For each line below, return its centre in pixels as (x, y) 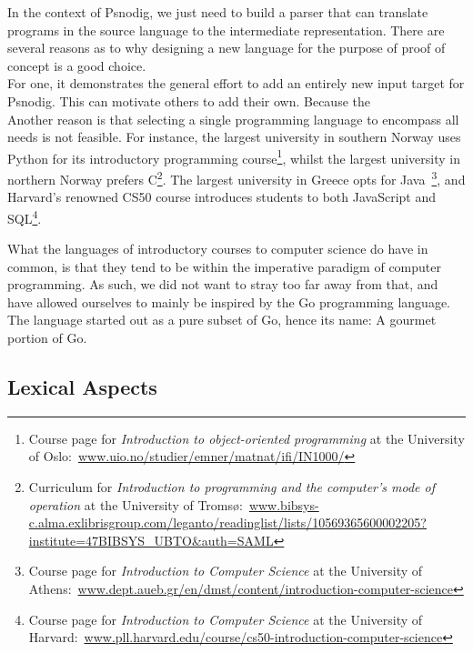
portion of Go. (47, 338)
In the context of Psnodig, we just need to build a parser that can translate (218, 12)
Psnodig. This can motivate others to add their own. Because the (189, 100)
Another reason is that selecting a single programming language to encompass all (233, 119)
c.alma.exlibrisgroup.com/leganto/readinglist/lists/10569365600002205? (227, 522)
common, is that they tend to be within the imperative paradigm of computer (224, 266)
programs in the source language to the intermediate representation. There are (226, 30)
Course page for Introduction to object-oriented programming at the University (247, 438)
